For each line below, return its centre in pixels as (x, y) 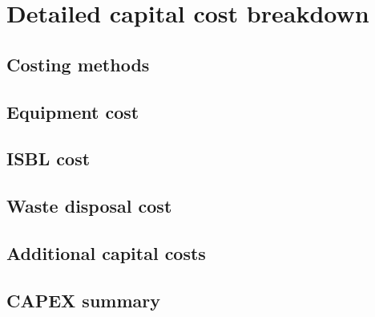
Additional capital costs (106, 252)
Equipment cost (73, 111)
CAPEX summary (84, 300)
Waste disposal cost (89, 206)
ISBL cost (48, 158)
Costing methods (78, 64)
